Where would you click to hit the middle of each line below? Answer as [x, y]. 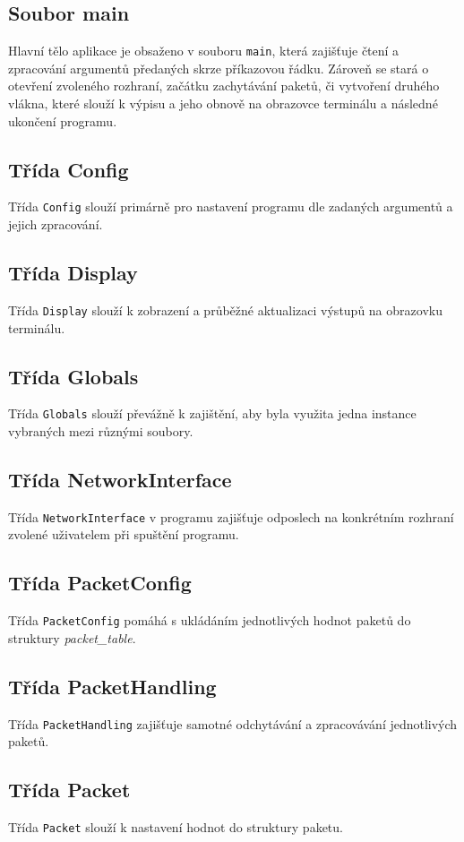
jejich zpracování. [56, 224]
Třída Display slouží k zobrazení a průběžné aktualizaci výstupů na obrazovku [225, 309]
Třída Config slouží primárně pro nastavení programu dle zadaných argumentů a [231, 206]
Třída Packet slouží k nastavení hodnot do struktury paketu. [176, 827]
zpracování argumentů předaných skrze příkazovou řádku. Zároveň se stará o [219, 68]
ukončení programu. [63, 120]
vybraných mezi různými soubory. [101, 431]
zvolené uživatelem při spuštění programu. [124, 534]
